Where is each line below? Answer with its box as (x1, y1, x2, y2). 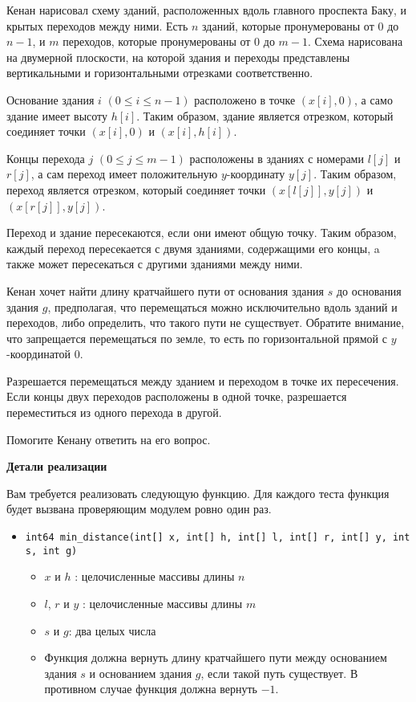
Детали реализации (6, 458, 107, 475)
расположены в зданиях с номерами (189, 149, 364, 166)
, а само (354, 91, 393, 108)
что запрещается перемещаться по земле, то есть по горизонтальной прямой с (6, 329, 387, 346)
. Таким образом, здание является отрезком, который (136, 107, 394, 124)
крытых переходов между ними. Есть (6, 17, 188, 34)
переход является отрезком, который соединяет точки (6, 181, 266, 198)
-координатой (6, 345, 71, 362)
